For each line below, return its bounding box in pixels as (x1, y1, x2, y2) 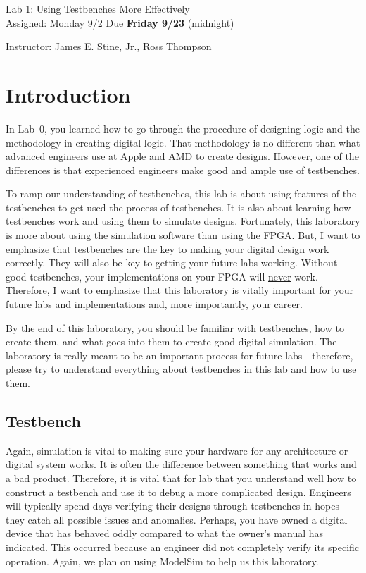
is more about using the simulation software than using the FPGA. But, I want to (6, 228, 360, 242)
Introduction (6, 80, 131, 109)
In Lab (6, 121, 35, 135)
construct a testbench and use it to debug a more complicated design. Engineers (6, 484, 351, 499)
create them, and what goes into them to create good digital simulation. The (6, 334, 337, 349)
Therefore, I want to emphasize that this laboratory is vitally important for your (6, 283, 354, 297)
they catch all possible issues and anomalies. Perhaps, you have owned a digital (6, 512, 348, 526)
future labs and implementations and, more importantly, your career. (6, 297, 303, 312)
